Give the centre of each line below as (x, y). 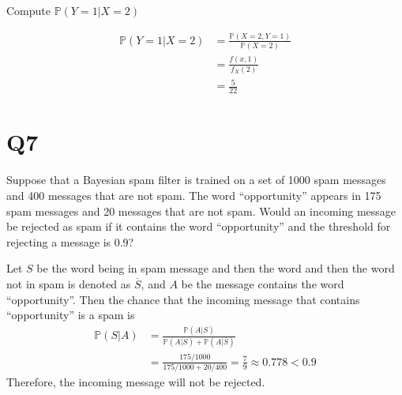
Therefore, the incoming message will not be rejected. (136, 382)
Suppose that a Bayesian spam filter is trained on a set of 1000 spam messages (196, 180)
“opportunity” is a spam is (71, 315)
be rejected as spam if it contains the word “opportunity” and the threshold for (199, 226)
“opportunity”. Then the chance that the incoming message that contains (183, 299)
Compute (28, 10)
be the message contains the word (263, 283)
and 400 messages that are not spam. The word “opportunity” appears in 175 (194, 195)
